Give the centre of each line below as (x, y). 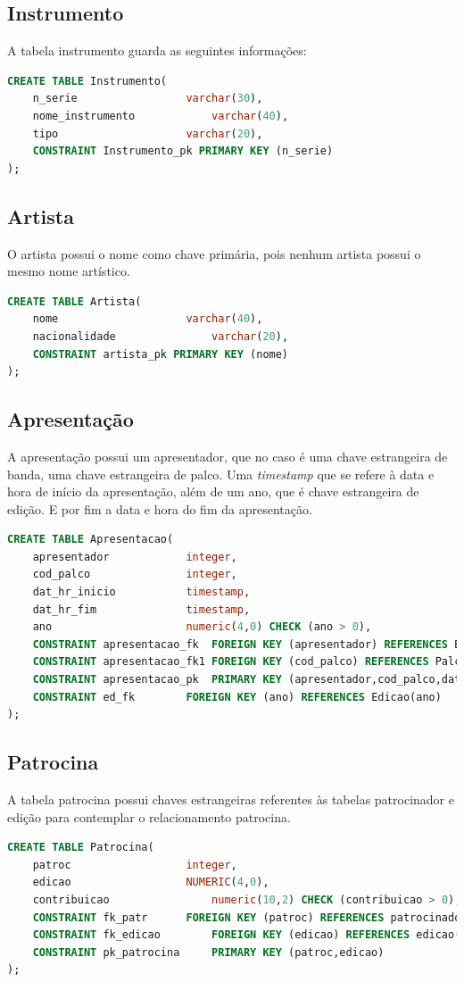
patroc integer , (135, 865)
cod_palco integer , (135, 574)
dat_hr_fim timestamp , (141, 609)
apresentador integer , (135, 557)
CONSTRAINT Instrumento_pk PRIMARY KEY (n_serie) (183, 151)
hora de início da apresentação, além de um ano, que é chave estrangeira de (213, 491)
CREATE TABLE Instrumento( (87, 81)
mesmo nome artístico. (69, 271)
